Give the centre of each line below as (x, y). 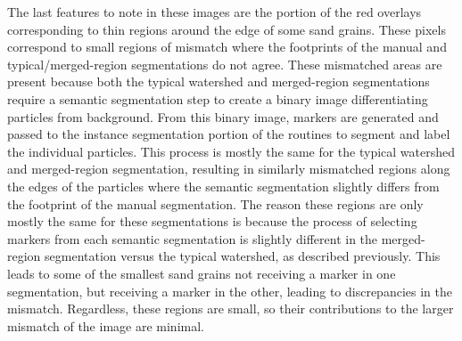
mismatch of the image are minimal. (106, 325)
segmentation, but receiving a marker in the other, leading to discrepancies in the (230, 291)
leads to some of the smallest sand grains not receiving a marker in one (202, 273)
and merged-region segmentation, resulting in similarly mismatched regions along (229, 169)
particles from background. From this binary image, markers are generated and (223, 116)
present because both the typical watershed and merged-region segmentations (219, 81)
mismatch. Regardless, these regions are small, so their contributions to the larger (231, 309)
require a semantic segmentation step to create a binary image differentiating (218, 98)
